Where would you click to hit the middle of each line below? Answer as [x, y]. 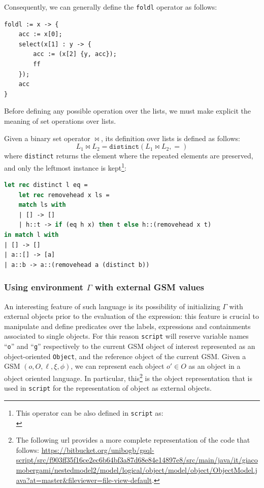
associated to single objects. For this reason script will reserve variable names [126, 336]
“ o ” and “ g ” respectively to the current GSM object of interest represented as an [130, 346]
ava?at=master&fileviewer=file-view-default [84, 480]
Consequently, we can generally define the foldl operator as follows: [111, 7]
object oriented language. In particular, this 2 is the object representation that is [128, 377]
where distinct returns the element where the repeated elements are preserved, [129, 156]
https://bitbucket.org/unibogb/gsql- [98, 450]
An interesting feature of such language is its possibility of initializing [112, 306]
